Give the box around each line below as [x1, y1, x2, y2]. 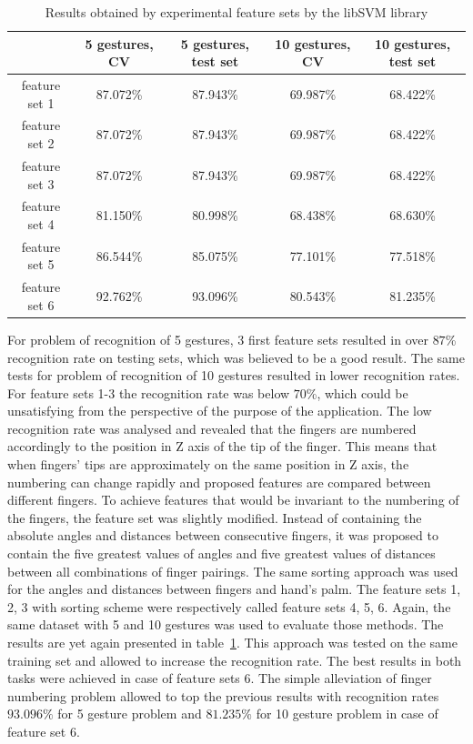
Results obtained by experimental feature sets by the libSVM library [45, 3, 428, 21]
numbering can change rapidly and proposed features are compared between [7, 472, 431, 491]
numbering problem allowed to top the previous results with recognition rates [7, 686, 439, 705]
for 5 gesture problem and [57, 704, 202, 723]
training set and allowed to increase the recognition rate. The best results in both [7, 650, 462, 669]
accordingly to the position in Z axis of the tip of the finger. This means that [7, 437, 438, 456]
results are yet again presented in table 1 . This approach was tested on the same [7, 633, 458, 651]
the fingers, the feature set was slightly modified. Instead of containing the [7, 508, 422, 527]
